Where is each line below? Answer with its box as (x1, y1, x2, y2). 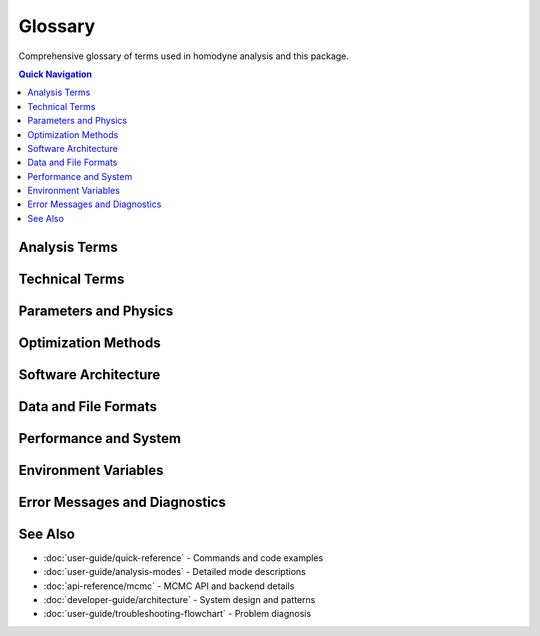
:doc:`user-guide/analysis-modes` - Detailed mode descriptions (43, 566, 307, 578)
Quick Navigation (18, 68, 93, 80)
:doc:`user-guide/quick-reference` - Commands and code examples (43, 551, 324, 564)
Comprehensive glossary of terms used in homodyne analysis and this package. (18, 50, 350, 62)
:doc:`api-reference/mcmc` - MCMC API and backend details (43, 580, 295, 592)
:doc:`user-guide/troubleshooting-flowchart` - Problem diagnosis (43, 608, 312, 620)
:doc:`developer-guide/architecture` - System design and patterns (43, 594, 316, 606)
